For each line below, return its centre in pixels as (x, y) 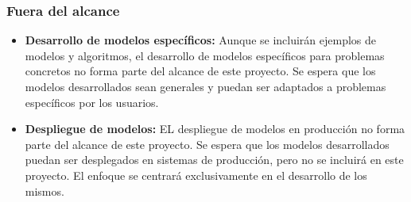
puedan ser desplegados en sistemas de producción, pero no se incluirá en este (214, 160)
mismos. (45, 191)
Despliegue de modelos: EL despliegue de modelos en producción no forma (215, 129)
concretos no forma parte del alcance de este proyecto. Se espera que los (200, 71)
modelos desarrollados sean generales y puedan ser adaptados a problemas (205, 86)
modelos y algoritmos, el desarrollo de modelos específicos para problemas (205, 55)
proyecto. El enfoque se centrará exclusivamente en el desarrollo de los (196, 175)
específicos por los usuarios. (92, 102)
